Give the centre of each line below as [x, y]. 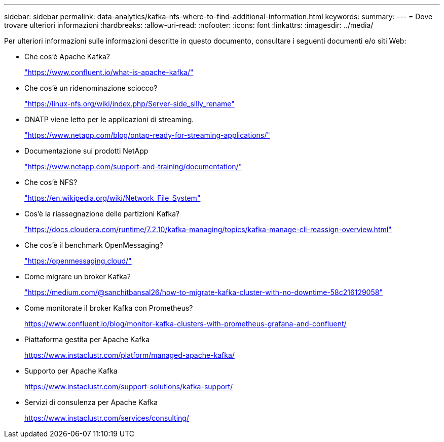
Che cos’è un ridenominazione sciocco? [91, 88]
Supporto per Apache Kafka [71, 371]
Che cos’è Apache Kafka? [67, 57]
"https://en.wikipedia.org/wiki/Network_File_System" [113, 198]
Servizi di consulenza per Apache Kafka [91, 402]
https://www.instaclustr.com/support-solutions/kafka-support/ [129, 386]
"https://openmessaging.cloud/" [78, 261]
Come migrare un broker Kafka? [78, 277]
